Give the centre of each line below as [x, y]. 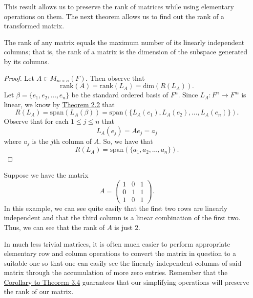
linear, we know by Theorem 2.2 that [59, 104]
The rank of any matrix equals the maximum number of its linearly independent [124, 42]
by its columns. [27, 61]
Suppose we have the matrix [46, 174]
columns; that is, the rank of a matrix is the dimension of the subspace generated [126, 52]
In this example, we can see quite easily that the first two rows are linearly [116, 208]
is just [124, 227]
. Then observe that [115, 78]
